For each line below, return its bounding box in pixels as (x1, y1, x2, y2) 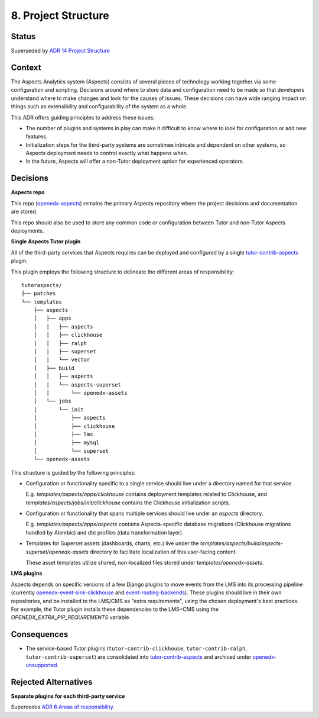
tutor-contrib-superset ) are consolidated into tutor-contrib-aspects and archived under (25, 653, 252, 660)
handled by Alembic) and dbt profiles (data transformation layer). (25, 529, 184, 536)
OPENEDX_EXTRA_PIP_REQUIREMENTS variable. (11, 614, 131, 621)
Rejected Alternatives (11, 677, 93, 687)
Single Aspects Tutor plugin (11, 238, 81, 245)
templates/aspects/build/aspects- (200, 540, 284, 547)
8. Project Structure (11, 9, 109, 22)
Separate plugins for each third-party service (11, 693, 125, 700)
